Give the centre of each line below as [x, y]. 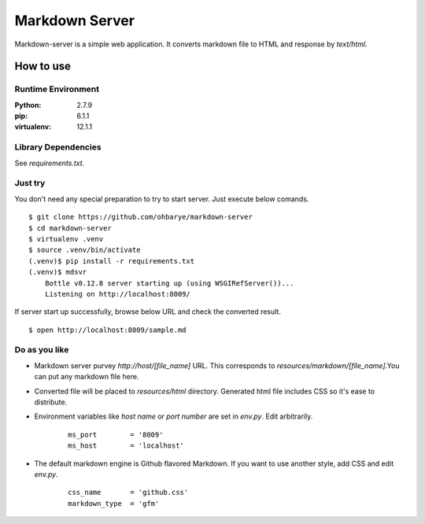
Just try [30, 183]
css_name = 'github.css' [128, 493]
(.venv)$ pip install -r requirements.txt [112, 261]
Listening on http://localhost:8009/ [117, 294]
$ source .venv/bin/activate [85, 250]
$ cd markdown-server [70, 228]
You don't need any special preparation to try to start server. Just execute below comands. [162, 199]
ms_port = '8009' [116, 434]
